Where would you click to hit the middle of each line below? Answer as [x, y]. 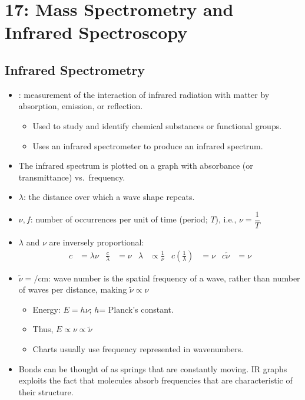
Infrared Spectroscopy [96, 32]
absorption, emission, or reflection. [81, 106]
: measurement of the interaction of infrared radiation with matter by [144, 94]
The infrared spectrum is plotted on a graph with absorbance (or [136, 165]
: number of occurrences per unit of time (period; [119, 219]
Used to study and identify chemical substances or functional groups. [157, 125]
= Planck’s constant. [136, 309]
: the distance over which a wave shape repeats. [109, 197]
